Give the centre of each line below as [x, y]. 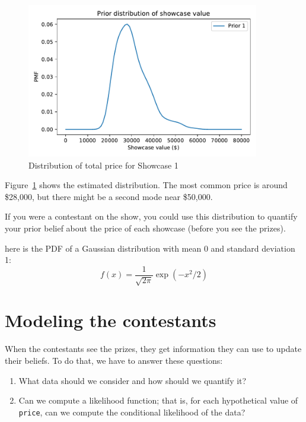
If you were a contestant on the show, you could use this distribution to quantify [151, 216]
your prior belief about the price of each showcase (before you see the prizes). [145, 228]
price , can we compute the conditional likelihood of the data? [132, 412]
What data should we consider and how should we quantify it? [133, 380]
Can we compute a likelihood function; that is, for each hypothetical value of [158, 400]
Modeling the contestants [111, 320]
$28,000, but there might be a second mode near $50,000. [109, 196]
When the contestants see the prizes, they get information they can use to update [153, 349]
